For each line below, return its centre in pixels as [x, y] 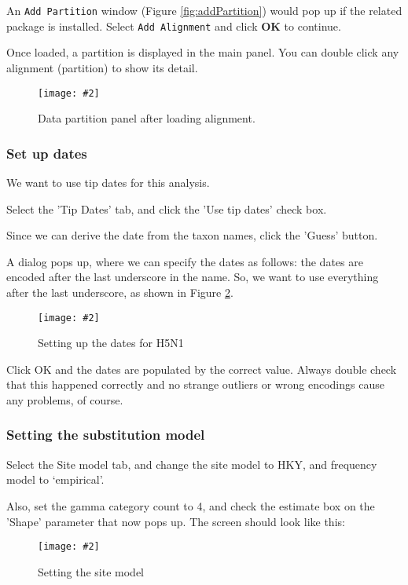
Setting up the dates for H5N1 [111, 343]
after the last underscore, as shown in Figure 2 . [120, 292]
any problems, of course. [65, 399]
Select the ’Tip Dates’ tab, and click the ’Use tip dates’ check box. [167, 208]
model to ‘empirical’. [55, 479]
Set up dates [47, 153]
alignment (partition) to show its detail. [102, 67]
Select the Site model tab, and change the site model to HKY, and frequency [192, 464]
